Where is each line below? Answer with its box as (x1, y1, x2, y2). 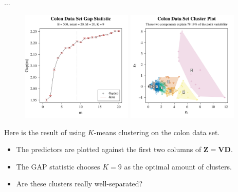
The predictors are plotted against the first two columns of (16, 144, 202, 155)
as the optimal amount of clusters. (124, 161, 232, 172)
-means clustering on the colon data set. (94, 126, 220, 137)
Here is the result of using (4, 126, 86, 137)
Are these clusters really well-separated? (16, 178, 143, 189)
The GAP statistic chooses (16, 161, 100, 172)
